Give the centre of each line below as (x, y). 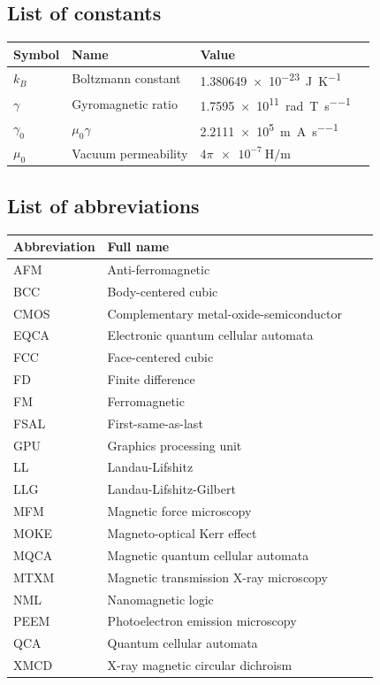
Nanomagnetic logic (160, 599)
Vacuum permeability (130, 153)
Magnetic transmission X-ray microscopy (217, 577)
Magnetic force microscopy (179, 511)
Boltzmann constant (126, 78)
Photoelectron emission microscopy (202, 621)
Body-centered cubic (163, 291)
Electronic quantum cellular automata (210, 335)
